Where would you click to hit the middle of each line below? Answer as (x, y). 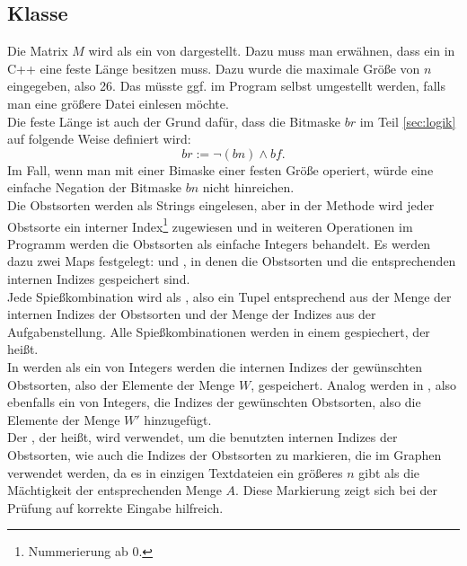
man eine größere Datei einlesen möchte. (118, 103)
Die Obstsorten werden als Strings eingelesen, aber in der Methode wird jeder (221, 204)
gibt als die (389, 472)
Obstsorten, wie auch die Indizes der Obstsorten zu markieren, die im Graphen (225, 454)
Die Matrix (38, 51)
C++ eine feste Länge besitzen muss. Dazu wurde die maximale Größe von (214, 68)
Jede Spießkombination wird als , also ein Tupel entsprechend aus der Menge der (229, 296)
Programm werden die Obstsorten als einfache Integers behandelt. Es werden (219, 243)
